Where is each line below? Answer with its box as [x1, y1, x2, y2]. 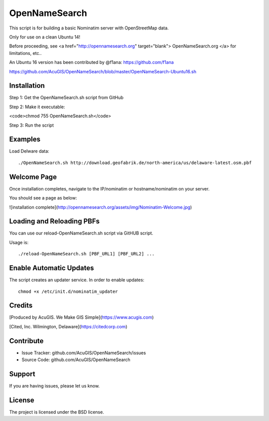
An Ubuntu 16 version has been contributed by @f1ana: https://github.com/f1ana [9, 59, 174, 65]
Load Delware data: [9, 148, 49, 154]
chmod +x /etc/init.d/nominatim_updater [18, 288, 118, 294]
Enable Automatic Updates [9, 264, 94, 272]
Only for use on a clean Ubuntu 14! [9, 34, 81, 40]
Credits [9, 301, 33, 310]
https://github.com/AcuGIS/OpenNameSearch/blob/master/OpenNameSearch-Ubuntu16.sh [9, 68, 197, 74]
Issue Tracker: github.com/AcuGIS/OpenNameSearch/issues [21, 350, 146, 356]
